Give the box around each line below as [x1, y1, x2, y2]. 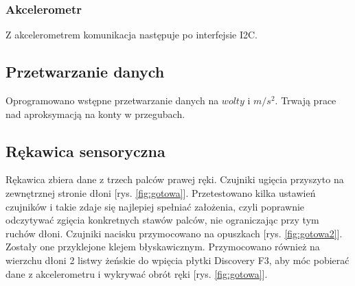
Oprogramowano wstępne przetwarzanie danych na [5, 93, 219, 108]
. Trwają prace [275, 93, 336, 108]
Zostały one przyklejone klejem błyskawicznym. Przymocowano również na [5, 239, 320, 254]
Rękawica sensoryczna [5, 140, 165, 161]
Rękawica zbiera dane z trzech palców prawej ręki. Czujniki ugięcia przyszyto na [5, 172, 344, 187]
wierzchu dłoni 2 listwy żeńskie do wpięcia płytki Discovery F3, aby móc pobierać [5, 252, 350, 267]
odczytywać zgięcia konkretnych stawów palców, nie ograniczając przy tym [5, 213, 319, 227]
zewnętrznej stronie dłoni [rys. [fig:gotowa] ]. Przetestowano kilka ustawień [5, 186, 316, 200]
